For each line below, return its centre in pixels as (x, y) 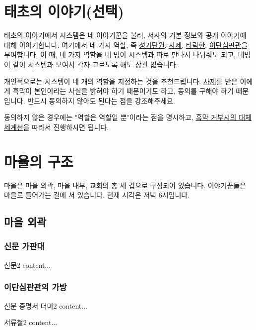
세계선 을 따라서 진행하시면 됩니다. (57, 127)
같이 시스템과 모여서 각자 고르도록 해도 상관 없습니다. (95, 64)
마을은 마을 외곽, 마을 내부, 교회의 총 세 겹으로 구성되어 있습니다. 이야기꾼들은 (125, 185)
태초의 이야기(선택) (64, 11)
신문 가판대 (24, 246)
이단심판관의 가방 (35, 287)
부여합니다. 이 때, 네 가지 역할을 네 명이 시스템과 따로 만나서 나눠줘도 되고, (120, 55)
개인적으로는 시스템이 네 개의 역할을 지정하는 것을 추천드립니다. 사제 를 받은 (121, 81)
